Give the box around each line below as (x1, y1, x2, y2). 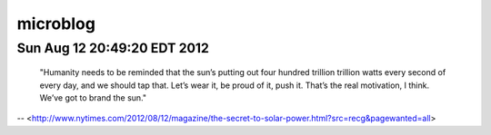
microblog (16, 14, 95, 34)
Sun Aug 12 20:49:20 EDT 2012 (16, 40, 209, 56)
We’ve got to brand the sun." (39, 92, 147, 103)
